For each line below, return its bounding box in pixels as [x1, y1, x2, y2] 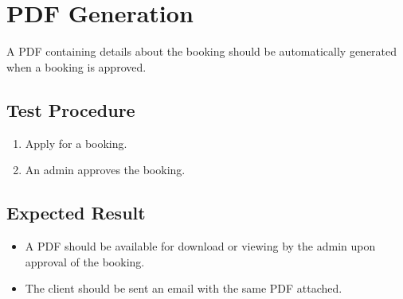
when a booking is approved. [6, 58, 147, 75]
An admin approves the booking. [25, 161, 186, 178]
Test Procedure [6, 97, 135, 122]
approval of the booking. [25, 253, 145, 270]
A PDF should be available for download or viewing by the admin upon [25, 237, 376, 254]
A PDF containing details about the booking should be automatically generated [6, 43, 397, 60]
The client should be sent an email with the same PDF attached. [25, 280, 342, 297]
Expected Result [6, 200, 146, 225]
